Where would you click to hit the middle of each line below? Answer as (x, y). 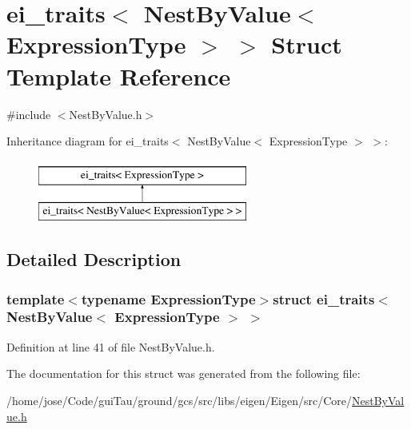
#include (29, 114)
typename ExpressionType (168, 298)
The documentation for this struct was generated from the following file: (184, 373)
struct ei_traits (324, 298)
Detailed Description (94, 259)
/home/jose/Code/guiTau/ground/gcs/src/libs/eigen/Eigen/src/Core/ (180, 400)
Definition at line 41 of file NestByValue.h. (111, 346)
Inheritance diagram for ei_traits (88, 141)
